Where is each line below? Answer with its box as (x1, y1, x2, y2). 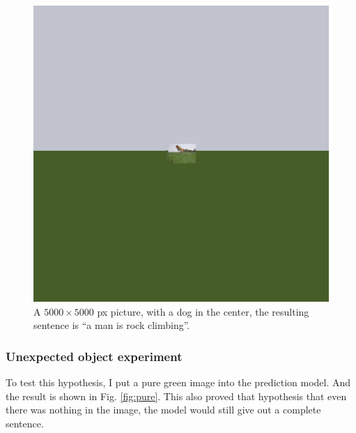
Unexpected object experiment (6, 347, 183, 365)
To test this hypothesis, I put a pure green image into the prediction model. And (6, 375, 351, 389)
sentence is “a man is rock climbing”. (33, 318, 190, 332)
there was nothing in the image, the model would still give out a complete (6, 402, 321, 417)
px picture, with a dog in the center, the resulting (97, 304, 309, 318)
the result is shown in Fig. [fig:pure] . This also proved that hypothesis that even (6, 388, 347, 403)
